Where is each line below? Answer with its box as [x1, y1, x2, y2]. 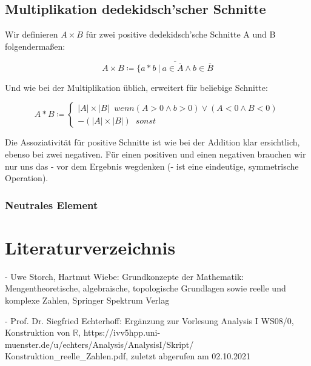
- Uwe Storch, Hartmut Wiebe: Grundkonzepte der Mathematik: [5, 270, 244, 282]
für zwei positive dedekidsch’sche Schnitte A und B [85, 28, 276, 41]
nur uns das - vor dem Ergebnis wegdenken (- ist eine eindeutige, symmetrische [5, 159, 299, 172]
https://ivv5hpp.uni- [83, 326, 161, 339]
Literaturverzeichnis [5, 235, 176, 259]
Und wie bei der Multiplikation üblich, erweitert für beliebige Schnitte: [5, 81, 268, 93]
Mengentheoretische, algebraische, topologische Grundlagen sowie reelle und [5, 282, 286, 294]
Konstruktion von [5, 326, 70, 339]
